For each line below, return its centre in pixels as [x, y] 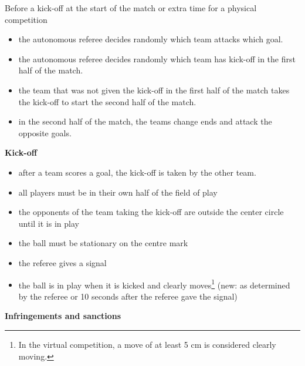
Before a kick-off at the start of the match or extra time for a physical [131, 8]
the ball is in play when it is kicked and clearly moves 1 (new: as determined [154, 284]
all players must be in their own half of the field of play [118, 192]
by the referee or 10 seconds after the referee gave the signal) [128, 296]
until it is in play [49, 223]
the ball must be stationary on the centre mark [103, 243]
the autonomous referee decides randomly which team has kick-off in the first [157, 58]
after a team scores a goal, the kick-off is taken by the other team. [137, 172]
